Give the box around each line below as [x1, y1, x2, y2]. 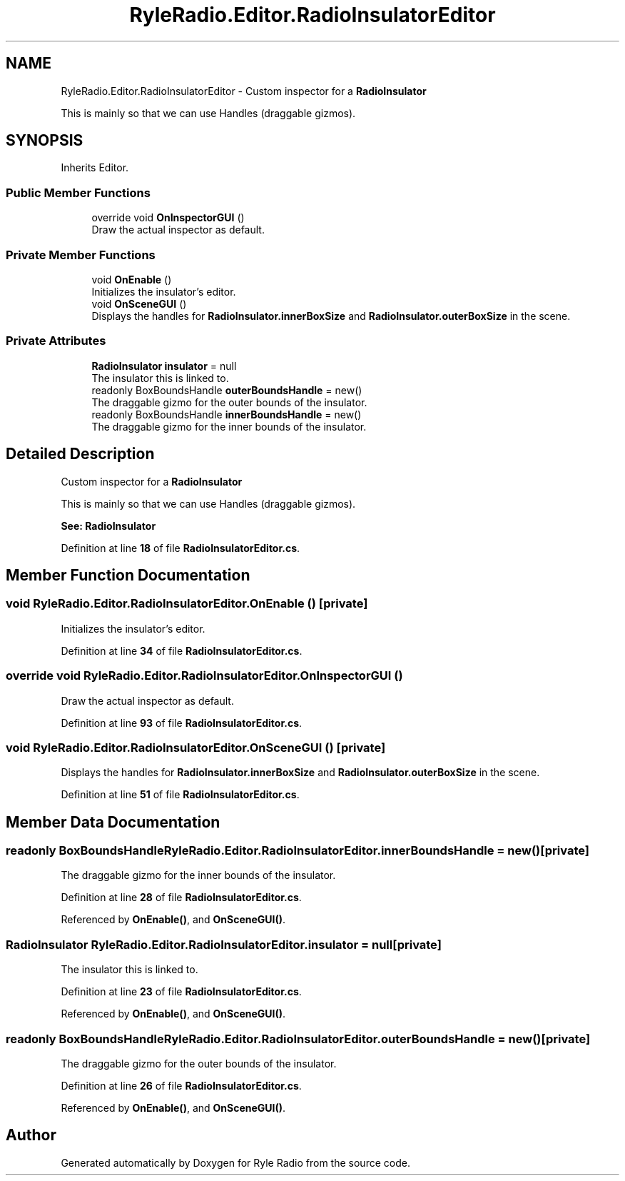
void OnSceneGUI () [91, 297, 187, 310]
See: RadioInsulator [61, 519, 156, 532]
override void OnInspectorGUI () [91, 211, 245, 224]
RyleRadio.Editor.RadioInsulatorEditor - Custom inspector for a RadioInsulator [61, 84, 427, 97]
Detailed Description [6, 445, 155, 463]
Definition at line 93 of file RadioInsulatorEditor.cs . [61, 716, 303, 729]
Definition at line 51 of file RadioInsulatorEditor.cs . [61, 788, 300, 801]
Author [6, 1126, 56, 1145]
